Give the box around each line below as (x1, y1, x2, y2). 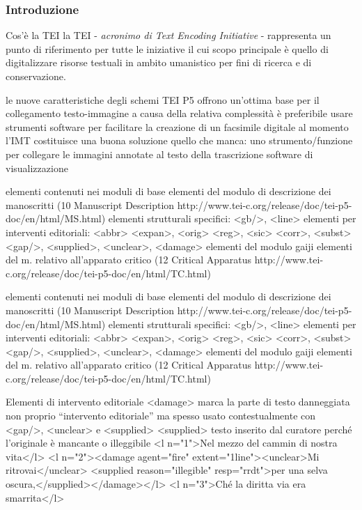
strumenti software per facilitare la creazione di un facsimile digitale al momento (6, 119, 349, 134)
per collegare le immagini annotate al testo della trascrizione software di (6, 146, 313, 161)
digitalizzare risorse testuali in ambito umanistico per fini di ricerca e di (6, 55, 312, 70)
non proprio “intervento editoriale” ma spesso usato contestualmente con (6, 408, 316, 423)
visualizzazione (6, 160, 68, 175)
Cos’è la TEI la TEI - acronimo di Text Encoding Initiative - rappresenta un (6, 28, 331, 42)
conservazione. (6, 69, 66, 83)
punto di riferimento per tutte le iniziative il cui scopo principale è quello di (6, 41, 329, 56)
